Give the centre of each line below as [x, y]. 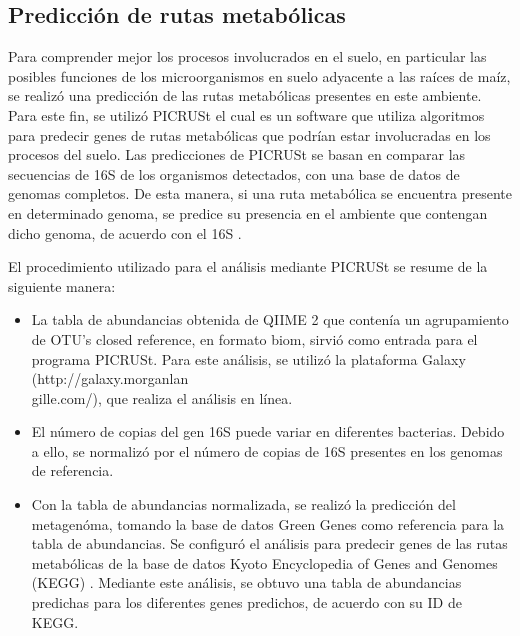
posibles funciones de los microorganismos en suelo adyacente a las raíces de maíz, [259, 75]
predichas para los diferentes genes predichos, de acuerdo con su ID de [246, 602]
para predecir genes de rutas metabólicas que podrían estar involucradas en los [249, 134]
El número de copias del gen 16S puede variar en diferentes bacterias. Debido [268, 431]
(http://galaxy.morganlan [110, 378]
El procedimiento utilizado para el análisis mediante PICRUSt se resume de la [248, 266]
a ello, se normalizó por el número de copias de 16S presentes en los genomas [267, 450]
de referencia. [72, 470]
